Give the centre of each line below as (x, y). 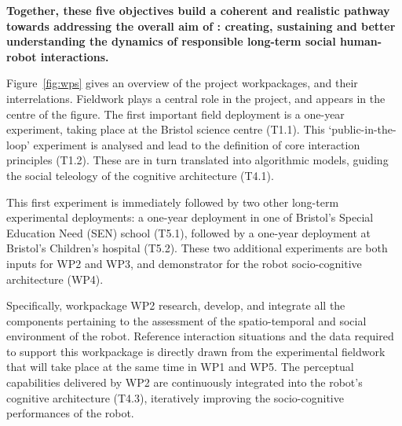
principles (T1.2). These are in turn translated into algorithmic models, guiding (197, 160)
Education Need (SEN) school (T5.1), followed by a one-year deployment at (189, 232)
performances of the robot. (70, 413)
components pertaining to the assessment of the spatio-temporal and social (186, 320)
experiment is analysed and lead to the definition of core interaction (197, 144)
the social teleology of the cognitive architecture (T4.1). (140, 175)
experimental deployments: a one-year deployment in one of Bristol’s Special (190, 217)
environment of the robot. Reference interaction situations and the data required (200, 336)
